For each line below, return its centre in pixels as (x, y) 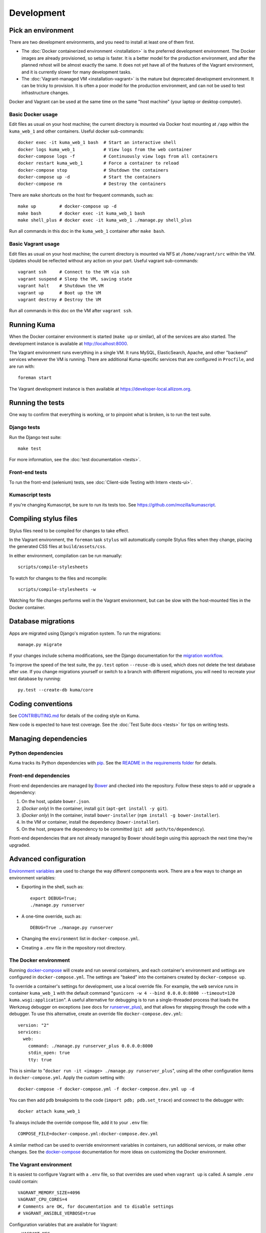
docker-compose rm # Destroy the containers (92, 184)
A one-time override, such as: (52, 916)
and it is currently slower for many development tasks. (77, 72)
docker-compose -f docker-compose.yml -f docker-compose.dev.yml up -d (106, 1089)
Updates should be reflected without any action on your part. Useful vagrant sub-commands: (104, 260)
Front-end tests (28, 472)
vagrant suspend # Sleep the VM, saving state (75, 279)
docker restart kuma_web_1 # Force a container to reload (99, 163)
